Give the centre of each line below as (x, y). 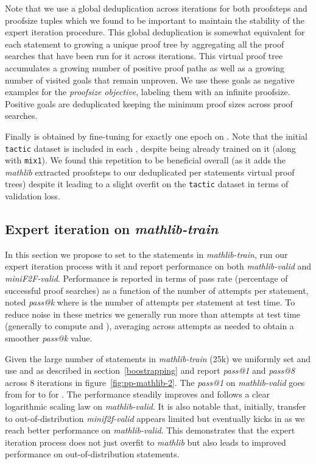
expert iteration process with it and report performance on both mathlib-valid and (158, 266)
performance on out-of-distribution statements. (92, 454)
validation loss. (33, 196)
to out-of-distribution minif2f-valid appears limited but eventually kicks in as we (155, 418)
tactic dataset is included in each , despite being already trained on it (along (150, 148)
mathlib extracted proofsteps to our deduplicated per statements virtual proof (150, 172)
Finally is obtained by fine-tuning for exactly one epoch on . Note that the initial (156, 136)
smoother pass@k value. (49, 338)
